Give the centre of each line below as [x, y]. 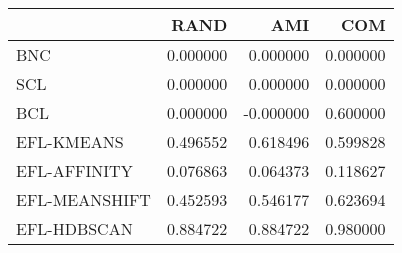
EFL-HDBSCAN [74, 228]
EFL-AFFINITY [74, 170]
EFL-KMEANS [70, 141]
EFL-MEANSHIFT [83, 199]
